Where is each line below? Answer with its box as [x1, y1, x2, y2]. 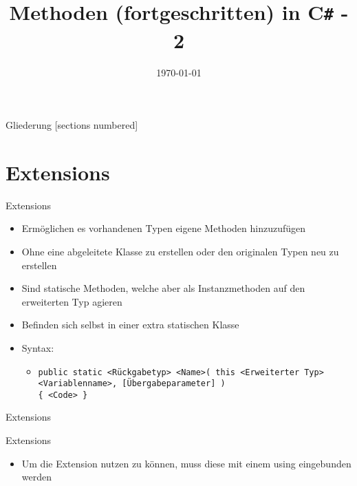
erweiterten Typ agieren [21, 294, 122, 308]
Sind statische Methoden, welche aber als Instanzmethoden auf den [21, 281, 305, 295]
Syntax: [21, 340, 54, 355]
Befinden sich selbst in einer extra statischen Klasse [21, 317, 239, 332]
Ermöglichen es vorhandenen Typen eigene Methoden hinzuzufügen [21, 221, 306, 235]
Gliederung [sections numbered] [6, 118, 138, 132]
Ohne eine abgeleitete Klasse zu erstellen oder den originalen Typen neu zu [21, 244, 339, 258]
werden [21, 469, 52, 484]
